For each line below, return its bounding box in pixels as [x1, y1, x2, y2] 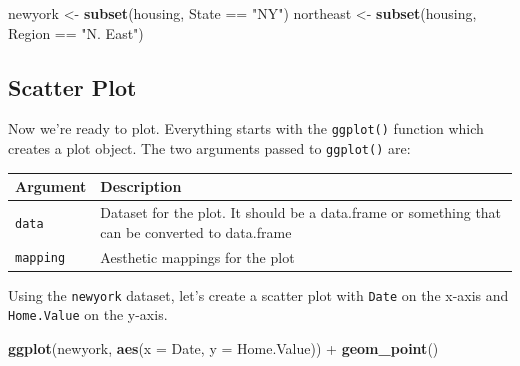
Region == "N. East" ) [8, 22, 144, 43]
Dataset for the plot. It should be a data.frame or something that [100, 202, 502, 223]
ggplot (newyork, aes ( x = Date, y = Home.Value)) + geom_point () [8, 337, 439, 358]
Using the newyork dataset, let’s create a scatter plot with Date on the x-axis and [8, 284, 509, 305]
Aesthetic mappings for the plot [100, 246, 295, 267]
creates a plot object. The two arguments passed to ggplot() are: [8, 138, 411, 159]
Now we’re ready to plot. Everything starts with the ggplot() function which [8, 118, 484, 139]
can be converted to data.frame [100, 221, 292, 242]
